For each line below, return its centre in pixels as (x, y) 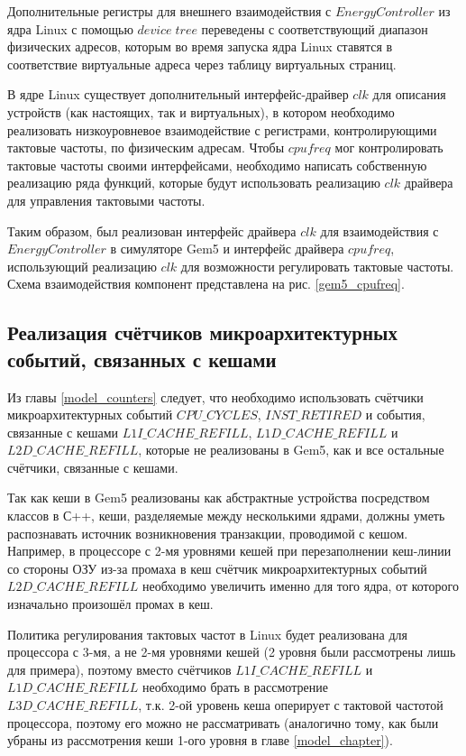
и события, (395, 415)
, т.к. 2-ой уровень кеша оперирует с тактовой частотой (291, 705)
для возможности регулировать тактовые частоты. (317, 266)
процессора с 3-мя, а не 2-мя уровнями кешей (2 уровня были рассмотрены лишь (232, 652)
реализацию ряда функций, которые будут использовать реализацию (194, 183)
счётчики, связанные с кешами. (93, 467)
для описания (409, 94)
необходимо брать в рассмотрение (235, 687)
